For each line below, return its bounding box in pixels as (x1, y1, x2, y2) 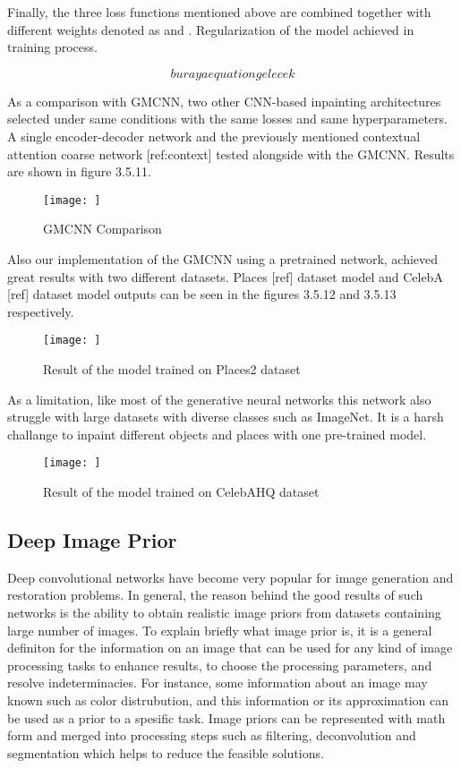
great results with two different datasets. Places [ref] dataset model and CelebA (7, 267, 443, 286)
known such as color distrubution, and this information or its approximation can (7, 691, 448, 710)
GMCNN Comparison (43, 219, 162, 238)
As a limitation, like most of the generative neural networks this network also (7, 389, 431, 408)
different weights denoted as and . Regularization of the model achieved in (7, 20, 414, 38)
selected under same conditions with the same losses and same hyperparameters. (7, 109, 448, 128)
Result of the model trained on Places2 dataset (43, 360, 301, 379)
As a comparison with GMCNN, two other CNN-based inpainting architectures (7, 91, 441, 110)
